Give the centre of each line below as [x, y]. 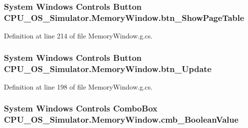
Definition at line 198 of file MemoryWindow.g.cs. [78, 86]
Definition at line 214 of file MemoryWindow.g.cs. [78, 36]
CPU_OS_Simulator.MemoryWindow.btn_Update [108, 68]
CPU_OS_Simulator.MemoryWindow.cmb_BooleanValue [121, 119]
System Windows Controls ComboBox [81, 108]
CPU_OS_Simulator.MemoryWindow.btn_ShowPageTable [124, 17]
